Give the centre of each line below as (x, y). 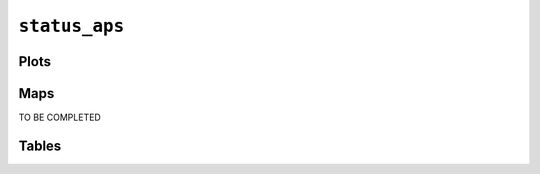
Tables (40, 145)
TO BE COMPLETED (60, 117)
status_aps (71, 26)
